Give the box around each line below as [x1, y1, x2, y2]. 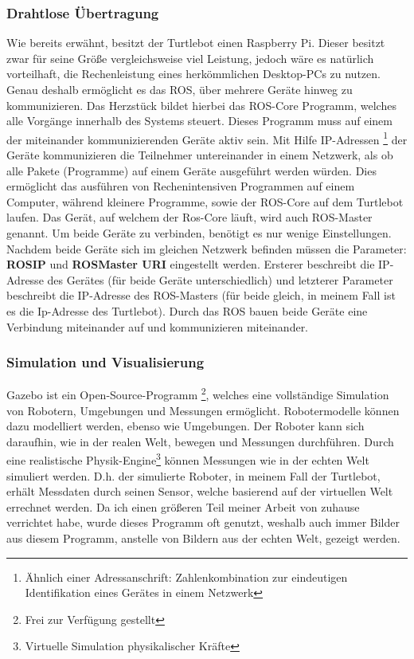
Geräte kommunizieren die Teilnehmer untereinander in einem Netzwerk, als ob [6, 147, 393, 163]
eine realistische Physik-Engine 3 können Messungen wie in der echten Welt [6, 449, 369, 469]
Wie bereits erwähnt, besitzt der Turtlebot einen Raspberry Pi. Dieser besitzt [6, 34, 385, 51]
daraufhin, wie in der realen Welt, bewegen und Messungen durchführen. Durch [6, 433, 394, 449]
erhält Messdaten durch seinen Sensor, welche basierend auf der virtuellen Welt [6, 483, 393, 500]
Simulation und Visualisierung [6, 352, 205, 372]
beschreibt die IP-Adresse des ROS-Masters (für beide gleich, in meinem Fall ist [6, 287, 396, 304]
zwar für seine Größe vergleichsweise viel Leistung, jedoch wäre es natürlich [6, 49, 374, 66]
